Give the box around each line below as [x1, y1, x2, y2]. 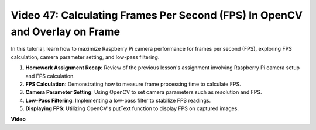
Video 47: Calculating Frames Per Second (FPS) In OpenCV [11, 9, 303, 22]
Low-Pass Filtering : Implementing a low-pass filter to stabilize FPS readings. [25, 97, 211, 104]
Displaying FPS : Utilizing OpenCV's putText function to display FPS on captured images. [25, 105, 239, 112]
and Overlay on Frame [11, 25, 120, 38]
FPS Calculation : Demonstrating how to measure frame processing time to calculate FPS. [25, 80, 241, 87]
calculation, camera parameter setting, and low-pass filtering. [11, 53, 160, 61]
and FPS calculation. [25, 72, 75, 79]
